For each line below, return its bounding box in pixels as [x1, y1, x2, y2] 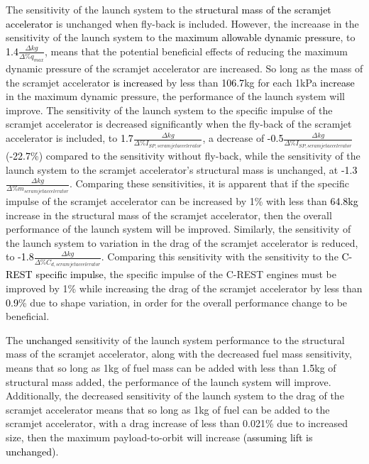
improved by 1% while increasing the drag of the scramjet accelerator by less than [6, 281, 363, 296]
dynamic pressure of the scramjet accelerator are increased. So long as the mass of [6, 61, 363, 76]
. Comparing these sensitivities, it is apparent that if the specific [69, 176, 350, 191]
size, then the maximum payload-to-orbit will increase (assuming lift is [6, 429, 313, 444]
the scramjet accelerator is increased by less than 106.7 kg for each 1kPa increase [6, 74, 355, 89]
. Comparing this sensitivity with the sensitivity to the [101, 249, 338, 264]
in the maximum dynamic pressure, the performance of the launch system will [6, 89, 346, 104]
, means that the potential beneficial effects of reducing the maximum [45, 43, 348, 58]
